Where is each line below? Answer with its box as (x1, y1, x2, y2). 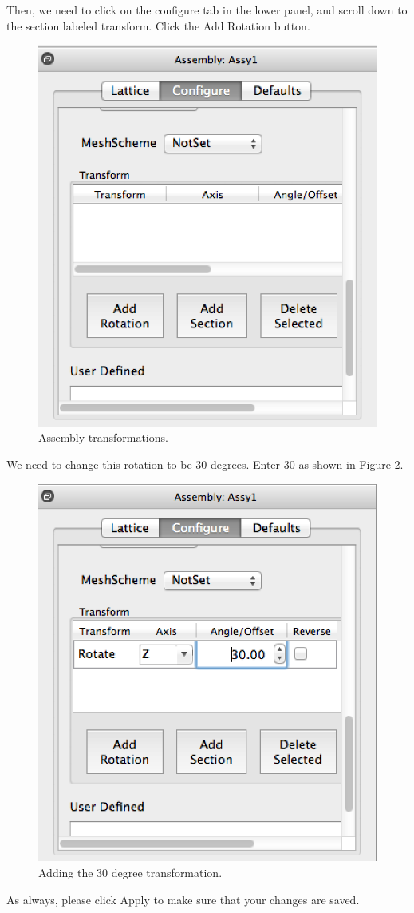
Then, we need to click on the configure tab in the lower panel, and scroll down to (6, 2, 408, 18)
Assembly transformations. (38, 429, 168, 446)
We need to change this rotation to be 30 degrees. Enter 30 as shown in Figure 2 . (6, 455, 404, 472)
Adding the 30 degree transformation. (38, 863, 223, 880)
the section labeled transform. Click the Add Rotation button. (6, 17, 310, 34)
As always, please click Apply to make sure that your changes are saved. (6, 891, 360, 907)
